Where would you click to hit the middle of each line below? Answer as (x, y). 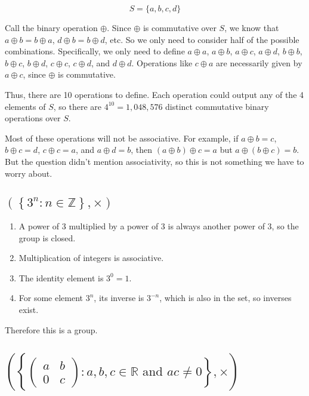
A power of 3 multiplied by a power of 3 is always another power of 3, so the (159, 225)
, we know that (252, 27)
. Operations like (162, 62)
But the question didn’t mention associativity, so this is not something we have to (154, 161)
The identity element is (61, 277)
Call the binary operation (51, 27)
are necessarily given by (259, 62)
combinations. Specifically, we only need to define (95, 51)
